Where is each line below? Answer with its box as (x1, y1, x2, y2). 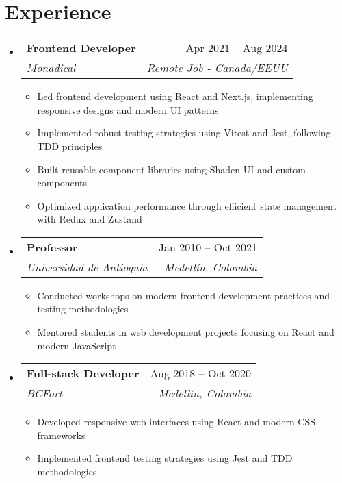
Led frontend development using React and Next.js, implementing (37, 89, 313, 103)
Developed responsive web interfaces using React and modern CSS (37, 414, 315, 429)
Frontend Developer (26, 40, 136, 56)
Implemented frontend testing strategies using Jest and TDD (37, 451, 293, 465)
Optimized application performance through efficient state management (37, 198, 337, 212)
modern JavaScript (37, 338, 116, 352)
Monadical (26, 60, 76, 76)
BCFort (26, 385, 62, 401)
